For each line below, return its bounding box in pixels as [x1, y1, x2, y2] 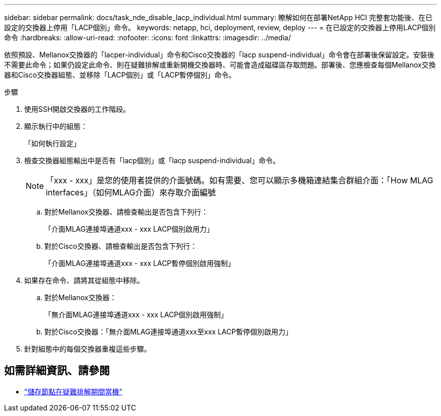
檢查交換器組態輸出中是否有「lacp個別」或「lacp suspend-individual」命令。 [24, 156, 280, 165]
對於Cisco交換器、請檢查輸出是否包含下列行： [44, 242, 197, 250]
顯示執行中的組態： [24, 122, 88, 130]
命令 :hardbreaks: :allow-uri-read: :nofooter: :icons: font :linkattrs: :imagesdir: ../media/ [4, 33, 291, 42]
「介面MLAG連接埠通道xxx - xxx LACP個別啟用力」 [44, 225, 214, 233]
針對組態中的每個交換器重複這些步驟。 [24, 344, 151, 353]
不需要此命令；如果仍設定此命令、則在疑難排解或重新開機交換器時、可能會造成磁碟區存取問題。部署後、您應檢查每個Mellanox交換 [4, 60, 436, 69]
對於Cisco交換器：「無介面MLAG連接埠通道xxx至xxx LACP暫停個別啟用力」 [44, 327, 292, 336]
